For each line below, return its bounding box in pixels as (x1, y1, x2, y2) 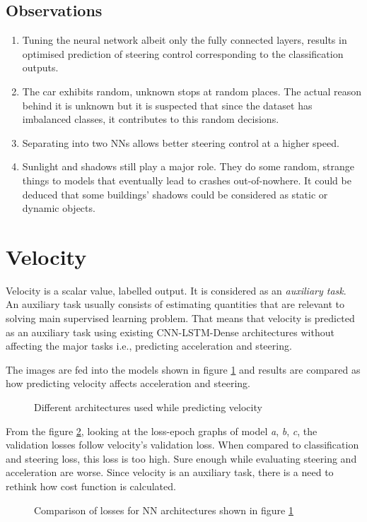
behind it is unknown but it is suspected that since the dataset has (22, 97, 313, 112)
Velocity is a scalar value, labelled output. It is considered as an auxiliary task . (6, 283, 346, 297)
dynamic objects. (22, 201, 95, 215)
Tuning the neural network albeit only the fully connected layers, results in (22, 32, 347, 47)
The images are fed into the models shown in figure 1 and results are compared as (6, 362, 361, 376)
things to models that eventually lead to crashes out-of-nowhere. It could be (22, 172, 351, 187)
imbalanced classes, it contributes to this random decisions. (22, 112, 279, 126)
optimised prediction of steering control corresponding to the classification (22, 46, 344, 61)
